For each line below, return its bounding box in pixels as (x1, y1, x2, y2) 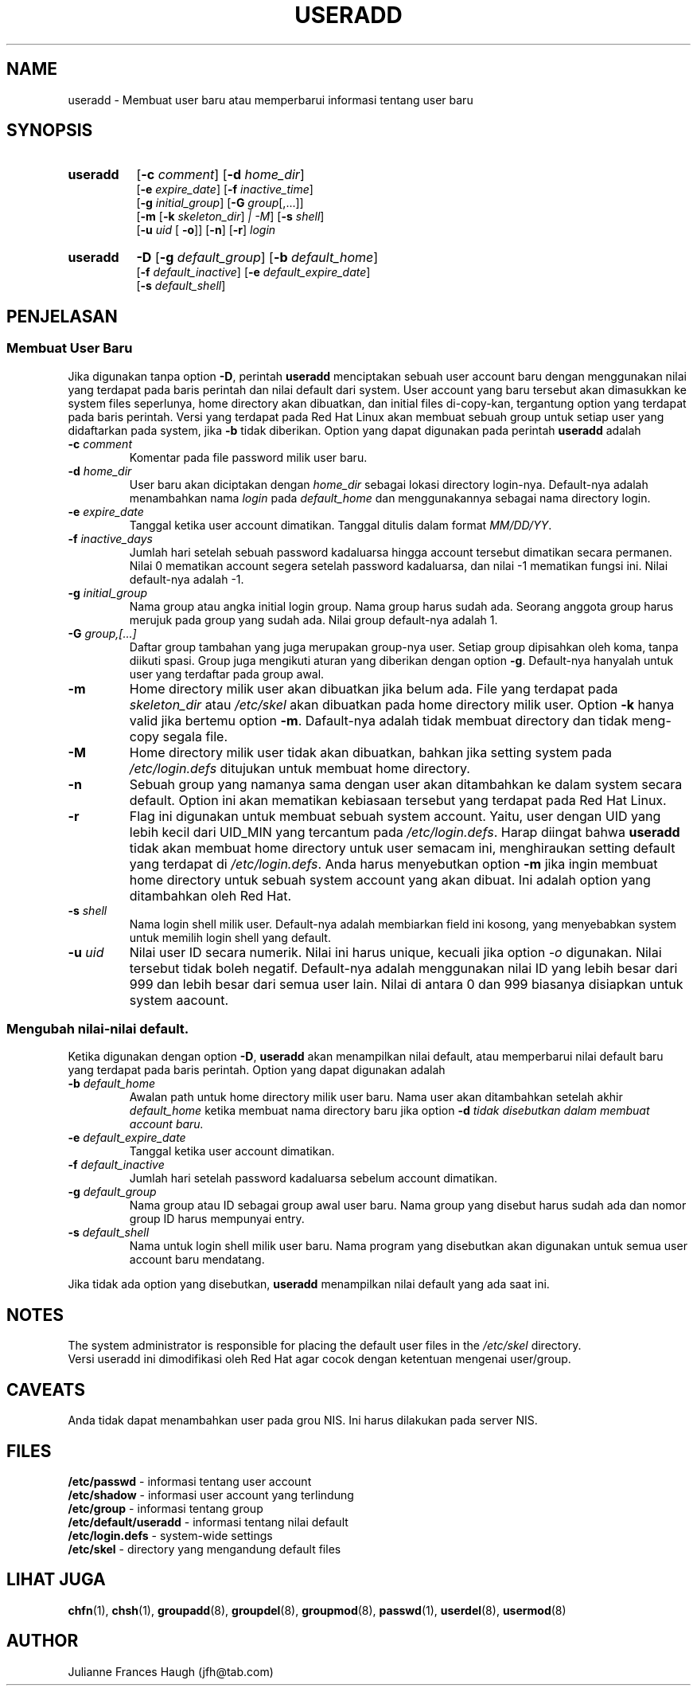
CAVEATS (6, 1379, 85, 1400)
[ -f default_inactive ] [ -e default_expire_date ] (136, 265, 371, 279)
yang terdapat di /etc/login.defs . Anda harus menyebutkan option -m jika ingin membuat (129, 855, 658, 872)
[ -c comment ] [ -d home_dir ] (136, 166, 305, 183)
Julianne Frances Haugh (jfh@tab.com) (68, 1664, 274, 1678)
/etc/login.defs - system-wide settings (68, 1528, 273, 1542)
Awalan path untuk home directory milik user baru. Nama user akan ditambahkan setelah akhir (129, 1090, 623, 1104)
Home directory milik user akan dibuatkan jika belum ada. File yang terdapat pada (129, 680, 618, 697)
